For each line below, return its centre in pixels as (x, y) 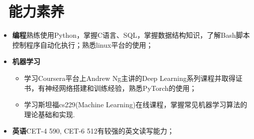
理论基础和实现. (50, 114)
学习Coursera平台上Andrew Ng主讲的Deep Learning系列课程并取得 (130, 78)
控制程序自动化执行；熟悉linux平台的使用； (83, 44)
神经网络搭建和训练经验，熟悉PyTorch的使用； (121, 88)
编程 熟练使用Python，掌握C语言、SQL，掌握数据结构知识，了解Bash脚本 (131, 35)
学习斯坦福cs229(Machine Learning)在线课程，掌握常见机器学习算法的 (136, 104)
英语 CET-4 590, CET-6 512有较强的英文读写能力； (93, 131)
